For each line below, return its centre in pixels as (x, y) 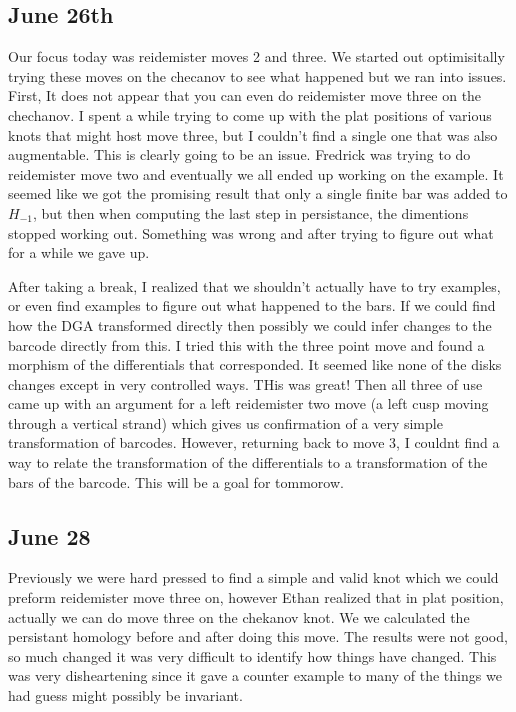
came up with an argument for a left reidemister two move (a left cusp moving (248, 403)
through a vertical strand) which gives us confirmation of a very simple (225, 422)
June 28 (49, 535)
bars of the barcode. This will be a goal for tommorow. (176, 481)
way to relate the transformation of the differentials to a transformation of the (248, 462)
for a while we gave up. (79, 252)
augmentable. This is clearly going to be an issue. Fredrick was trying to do (239, 154)
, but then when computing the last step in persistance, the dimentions (250, 212)
